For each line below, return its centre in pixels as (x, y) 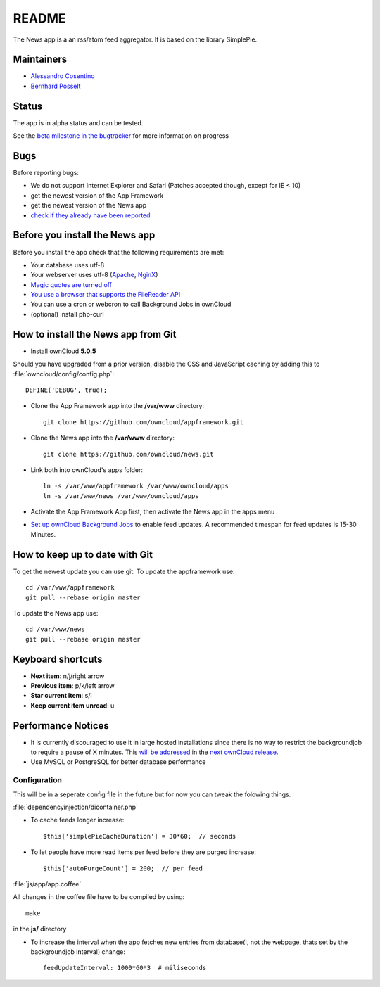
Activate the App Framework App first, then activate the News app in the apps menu (153, 512)
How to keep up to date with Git (83, 555)
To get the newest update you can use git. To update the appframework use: (124, 571)
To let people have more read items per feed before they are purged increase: (143, 852)
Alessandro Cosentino (63, 76)
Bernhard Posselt (56, 86)
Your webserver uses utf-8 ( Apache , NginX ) (94, 275)
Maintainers (40, 59)
